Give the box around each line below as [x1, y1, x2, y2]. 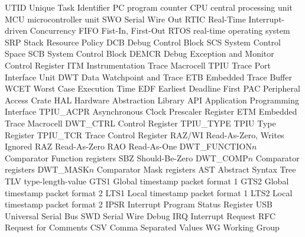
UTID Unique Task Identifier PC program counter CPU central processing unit [5, 1, 293, 13]
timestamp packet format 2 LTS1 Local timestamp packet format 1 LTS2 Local [5, 186, 293, 199]
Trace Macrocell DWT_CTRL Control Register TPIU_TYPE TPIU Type [5, 116, 276, 129]
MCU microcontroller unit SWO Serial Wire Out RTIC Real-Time [5, 12, 246, 25]
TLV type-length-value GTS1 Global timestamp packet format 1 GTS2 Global [5, 174, 289, 187]
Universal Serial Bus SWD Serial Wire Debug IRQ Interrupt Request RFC [5, 209, 276, 222]
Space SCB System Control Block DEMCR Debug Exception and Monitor [5, 47, 274, 60]
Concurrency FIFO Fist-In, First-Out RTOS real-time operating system [30, 24, 290, 37]
